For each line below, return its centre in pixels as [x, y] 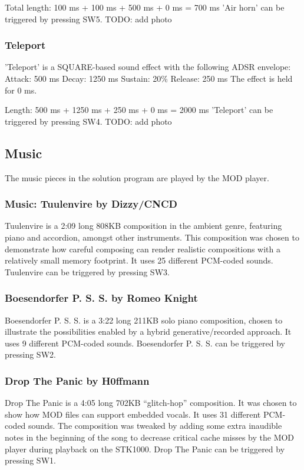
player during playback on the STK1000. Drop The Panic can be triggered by [145, 449]
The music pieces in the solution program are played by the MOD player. [137, 177]
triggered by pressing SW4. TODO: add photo [88, 121]
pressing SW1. [30, 460]
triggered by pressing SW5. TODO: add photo [88, 19]
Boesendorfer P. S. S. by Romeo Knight [101, 298]
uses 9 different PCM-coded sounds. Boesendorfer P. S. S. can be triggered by [145, 343]
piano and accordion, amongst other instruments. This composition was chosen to [152, 237]
